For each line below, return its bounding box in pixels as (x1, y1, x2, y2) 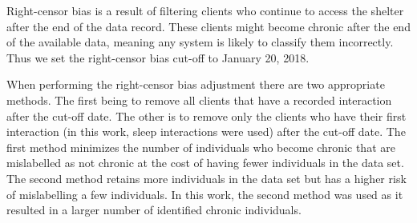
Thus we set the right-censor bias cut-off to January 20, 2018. (6, 49, 310, 66)
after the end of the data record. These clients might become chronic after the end (6, 18, 411, 34)
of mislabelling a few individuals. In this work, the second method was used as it (6, 185, 403, 202)
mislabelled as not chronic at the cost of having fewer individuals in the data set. (6, 154, 404, 171)
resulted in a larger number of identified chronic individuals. (6, 201, 302, 218)
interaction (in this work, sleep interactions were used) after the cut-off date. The (6, 123, 406, 140)
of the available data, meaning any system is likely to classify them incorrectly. (6, 34, 394, 50)
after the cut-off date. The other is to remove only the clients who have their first (6, 107, 407, 124)
